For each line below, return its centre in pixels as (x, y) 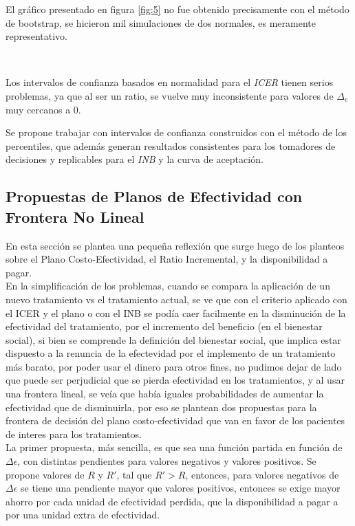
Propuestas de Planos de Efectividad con (154, 196)
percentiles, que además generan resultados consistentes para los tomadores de (171, 145)
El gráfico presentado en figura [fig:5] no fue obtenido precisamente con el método (177, 9)
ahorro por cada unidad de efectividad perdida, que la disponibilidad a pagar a (172, 501)
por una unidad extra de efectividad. (83, 515)
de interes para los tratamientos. (74, 434)
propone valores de (45, 474)
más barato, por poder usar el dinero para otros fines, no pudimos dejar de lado (174, 366)
